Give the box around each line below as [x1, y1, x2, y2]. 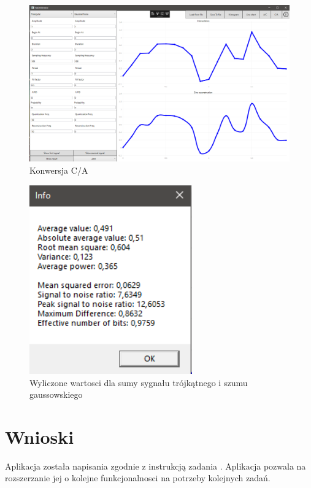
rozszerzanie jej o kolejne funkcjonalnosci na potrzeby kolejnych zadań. [5, 471, 271, 484]
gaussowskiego [29, 388, 83, 401]
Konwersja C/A [29, 164, 88, 177]
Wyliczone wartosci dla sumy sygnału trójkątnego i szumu [29, 376, 248, 389]
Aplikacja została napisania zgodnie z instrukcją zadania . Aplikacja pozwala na [5, 459, 306, 472]
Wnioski [5, 424, 74, 449]
